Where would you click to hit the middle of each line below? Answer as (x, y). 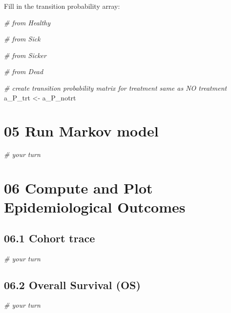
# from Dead (24, 71)
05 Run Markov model (81, 131)
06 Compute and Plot (78, 188)
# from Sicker (25, 55)
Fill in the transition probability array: (62, 6)
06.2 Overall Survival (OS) (72, 284)
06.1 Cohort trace (50, 238)
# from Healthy (27, 22)
